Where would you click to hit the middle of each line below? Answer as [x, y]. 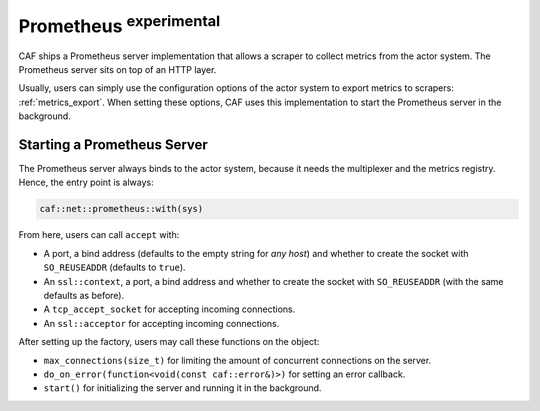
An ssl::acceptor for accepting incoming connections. [161, 323]
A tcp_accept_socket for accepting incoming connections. [169, 309]
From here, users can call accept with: [99, 235]
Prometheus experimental [119, 24]
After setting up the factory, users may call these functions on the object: [169, 342]
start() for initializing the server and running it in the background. [182, 388]
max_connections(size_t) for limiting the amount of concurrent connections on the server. [237, 360]
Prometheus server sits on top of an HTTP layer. [117, 69]
